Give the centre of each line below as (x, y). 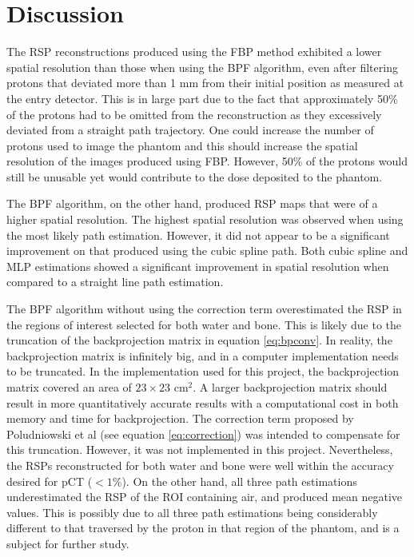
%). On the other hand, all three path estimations (235, 481)
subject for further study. (68, 543)
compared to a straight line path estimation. (115, 282)
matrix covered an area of (69, 387)
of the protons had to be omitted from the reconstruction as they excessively (194, 114)
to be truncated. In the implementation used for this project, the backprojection (203, 371)
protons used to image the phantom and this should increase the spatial (182, 145)
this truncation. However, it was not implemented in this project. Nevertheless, (200, 450)
